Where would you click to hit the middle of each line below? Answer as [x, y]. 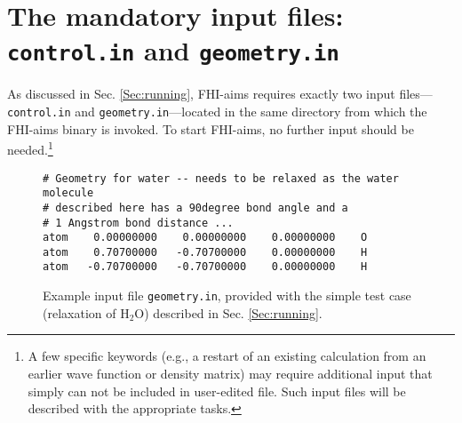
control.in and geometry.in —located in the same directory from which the [217, 112]
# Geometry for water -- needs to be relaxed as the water [221, 178]
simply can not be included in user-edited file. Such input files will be [217, 391]
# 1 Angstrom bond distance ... [138, 223]
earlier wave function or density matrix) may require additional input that [230, 373]
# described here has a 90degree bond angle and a [195, 208]
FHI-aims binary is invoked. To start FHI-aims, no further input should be [211, 128]
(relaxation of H [86, 312]
